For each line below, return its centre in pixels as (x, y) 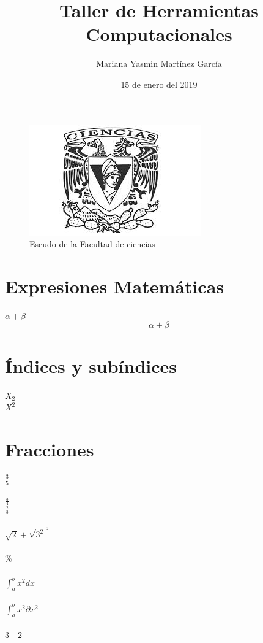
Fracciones (50, 449)
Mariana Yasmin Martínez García (159, 64)
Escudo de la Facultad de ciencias (92, 244)
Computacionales (159, 34)
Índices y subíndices (91, 365)
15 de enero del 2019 (159, 84)
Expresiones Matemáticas (115, 286)
